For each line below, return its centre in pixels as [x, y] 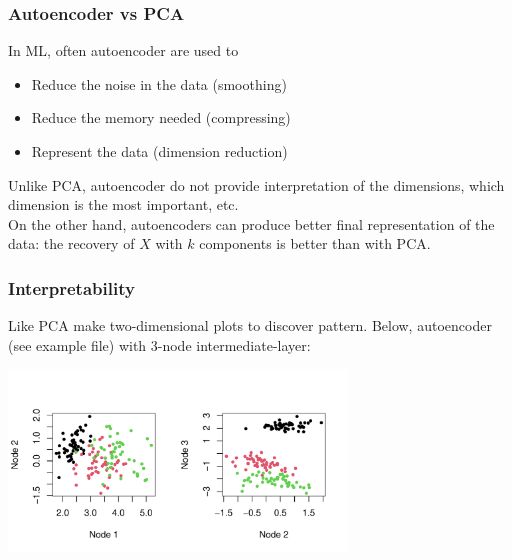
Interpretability [71, 287]
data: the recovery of [71, 243]
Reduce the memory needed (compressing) [161, 117]
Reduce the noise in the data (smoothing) [159, 83]
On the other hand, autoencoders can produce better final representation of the [251, 223]
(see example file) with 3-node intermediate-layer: [159, 344]
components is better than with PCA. [315, 243]
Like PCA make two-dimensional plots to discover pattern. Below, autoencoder [250, 325]
